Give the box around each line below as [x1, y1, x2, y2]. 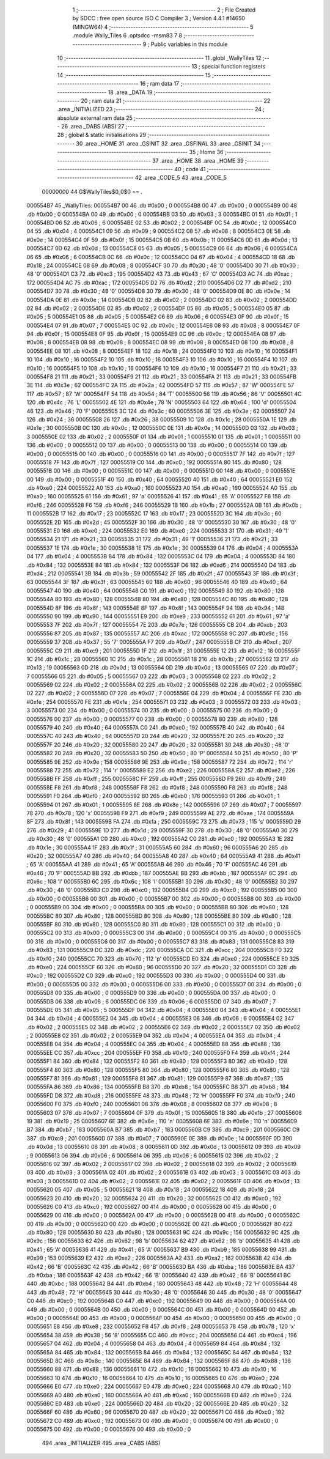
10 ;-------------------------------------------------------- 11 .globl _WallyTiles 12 [57, 54, 262, 61]
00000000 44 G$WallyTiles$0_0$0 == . [42, 188, 143, 195]
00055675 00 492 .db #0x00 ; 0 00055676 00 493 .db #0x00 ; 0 [26, 1425, 191, 1433]
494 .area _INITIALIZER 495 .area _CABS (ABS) [42, 1439, 161, 1447]
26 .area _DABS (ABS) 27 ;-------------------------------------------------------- [61, 123, 265, 130]
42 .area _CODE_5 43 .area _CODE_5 [134, 174, 227, 182]
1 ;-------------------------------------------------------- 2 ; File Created [72, 6, 256, 13]
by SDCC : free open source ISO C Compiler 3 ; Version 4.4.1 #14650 [72, 15, 246, 22]
